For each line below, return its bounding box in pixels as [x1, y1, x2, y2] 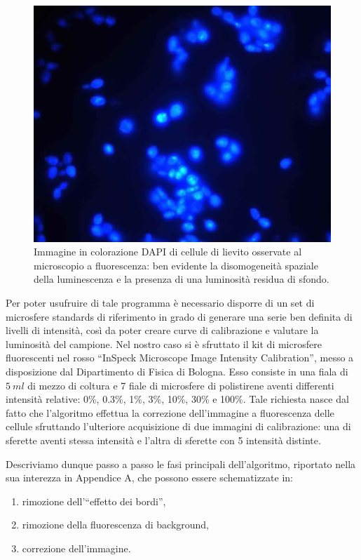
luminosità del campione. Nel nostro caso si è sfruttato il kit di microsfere [6, 336, 322, 351]
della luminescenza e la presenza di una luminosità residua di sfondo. [34, 272, 329, 286]
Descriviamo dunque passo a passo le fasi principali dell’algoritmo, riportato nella [6, 456, 356, 471]
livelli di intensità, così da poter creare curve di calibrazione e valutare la [6, 323, 319, 338]
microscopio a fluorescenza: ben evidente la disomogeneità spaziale [34, 258, 318, 272]
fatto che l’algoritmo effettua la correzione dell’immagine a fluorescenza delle [6, 405, 334, 420]
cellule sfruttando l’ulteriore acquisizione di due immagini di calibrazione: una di [6, 419, 351, 434]
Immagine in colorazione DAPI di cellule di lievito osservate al [34, 244, 302, 259]
